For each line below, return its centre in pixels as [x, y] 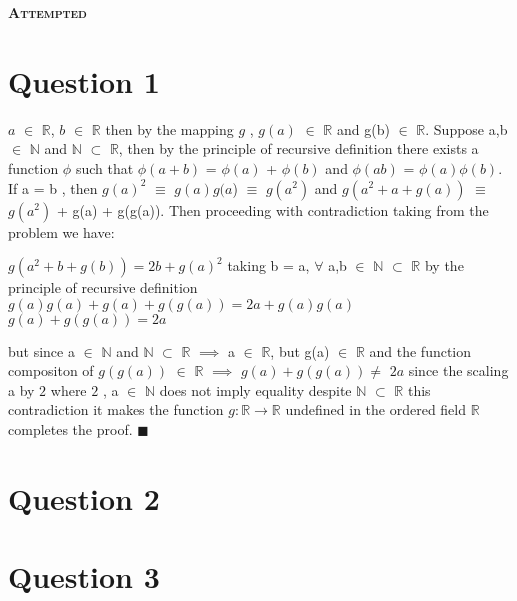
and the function [420, 350]
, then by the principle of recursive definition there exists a [298, 148]
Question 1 [84, 80]
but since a [41, 350]
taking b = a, [268, 265]
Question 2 [84, 497]
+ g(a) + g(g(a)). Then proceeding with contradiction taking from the [272, 209]
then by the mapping [169, 128]
